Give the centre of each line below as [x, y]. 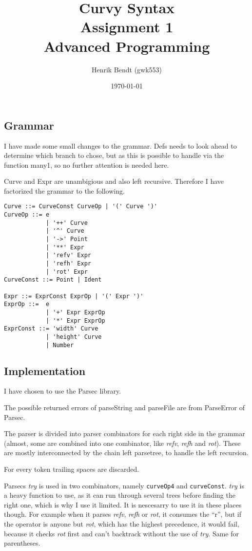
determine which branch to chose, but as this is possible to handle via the [114, 155]
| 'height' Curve [74, 337]
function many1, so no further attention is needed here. [87, 165]
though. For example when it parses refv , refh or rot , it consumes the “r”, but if [123, 514]
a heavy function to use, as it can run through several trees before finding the [120, 495]
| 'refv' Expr [68, 255]
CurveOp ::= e [27, 215]
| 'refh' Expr [68, 264]
